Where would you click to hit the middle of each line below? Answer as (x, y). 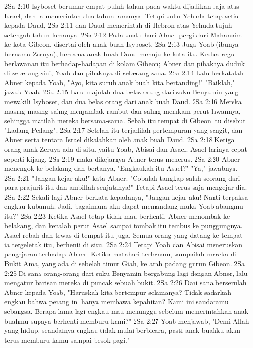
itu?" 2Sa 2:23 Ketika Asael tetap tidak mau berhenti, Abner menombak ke (117, 216)
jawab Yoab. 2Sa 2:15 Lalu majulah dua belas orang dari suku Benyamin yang (122, 92)
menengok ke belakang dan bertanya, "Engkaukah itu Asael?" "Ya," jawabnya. (121, 168)
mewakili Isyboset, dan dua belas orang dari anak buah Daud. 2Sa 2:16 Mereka (123, 101)
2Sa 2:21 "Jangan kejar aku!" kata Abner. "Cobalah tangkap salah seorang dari (122, 177)
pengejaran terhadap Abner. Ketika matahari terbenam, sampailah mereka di (120, 254)
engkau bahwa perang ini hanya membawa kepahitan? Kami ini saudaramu (117, 302)
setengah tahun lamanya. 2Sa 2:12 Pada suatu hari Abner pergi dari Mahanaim (123, 34)
